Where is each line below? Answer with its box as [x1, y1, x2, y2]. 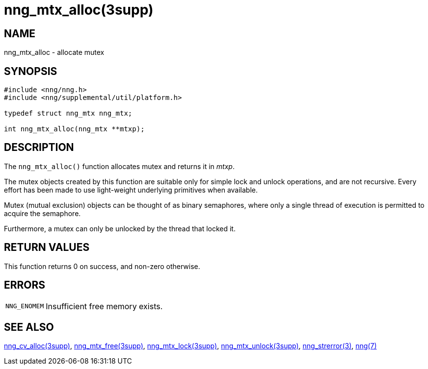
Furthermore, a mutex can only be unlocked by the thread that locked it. [4, 224, 236, 233]
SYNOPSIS [4, 65, 57, 77]
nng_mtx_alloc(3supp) [4, 1, 154, 18]
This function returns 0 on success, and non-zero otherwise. [4, 262, 200, 271]
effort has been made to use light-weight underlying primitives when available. [4, 185, 258, 194]
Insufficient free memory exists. [46, 301, 163, 311]
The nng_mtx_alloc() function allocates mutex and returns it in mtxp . [4, 162, 235, 171]
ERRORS [4, 279, 46, 292]
